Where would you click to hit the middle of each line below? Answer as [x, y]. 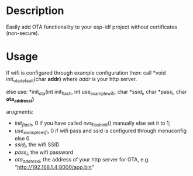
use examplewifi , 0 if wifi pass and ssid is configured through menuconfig [101, 131]
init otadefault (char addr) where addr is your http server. [72, 80]
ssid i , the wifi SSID [37, 145]
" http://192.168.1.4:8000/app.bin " [54, 167]
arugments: [20, 112]
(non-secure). [23, 33]
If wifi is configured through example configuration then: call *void [86, 73]
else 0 [22, 138]
